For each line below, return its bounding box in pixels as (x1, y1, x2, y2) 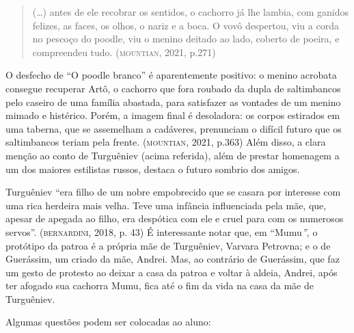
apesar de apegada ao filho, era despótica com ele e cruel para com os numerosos (5, 211, 344, 226)
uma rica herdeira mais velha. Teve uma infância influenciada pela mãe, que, (5, 198, 327, 212)
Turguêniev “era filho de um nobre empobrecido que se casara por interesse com (5, 185, 341, 199)
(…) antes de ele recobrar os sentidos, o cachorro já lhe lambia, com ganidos (32, 5, 349, 18)
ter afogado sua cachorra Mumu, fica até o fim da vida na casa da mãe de (5, 278, 314, 293)
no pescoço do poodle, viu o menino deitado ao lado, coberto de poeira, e (32, 31, 340, 46)
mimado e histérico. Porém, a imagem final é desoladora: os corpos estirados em (5, 108, 340, 122)
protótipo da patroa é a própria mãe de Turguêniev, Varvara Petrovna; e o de (5, 238, 331, 252)
